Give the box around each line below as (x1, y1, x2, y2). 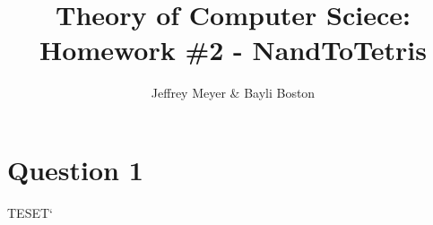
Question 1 (7, 151, 143, 187)
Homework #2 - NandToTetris (39, 31, 427, 68)
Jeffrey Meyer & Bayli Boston (151, 83, 316, 102)
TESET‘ (7, 203, 53, 221)
